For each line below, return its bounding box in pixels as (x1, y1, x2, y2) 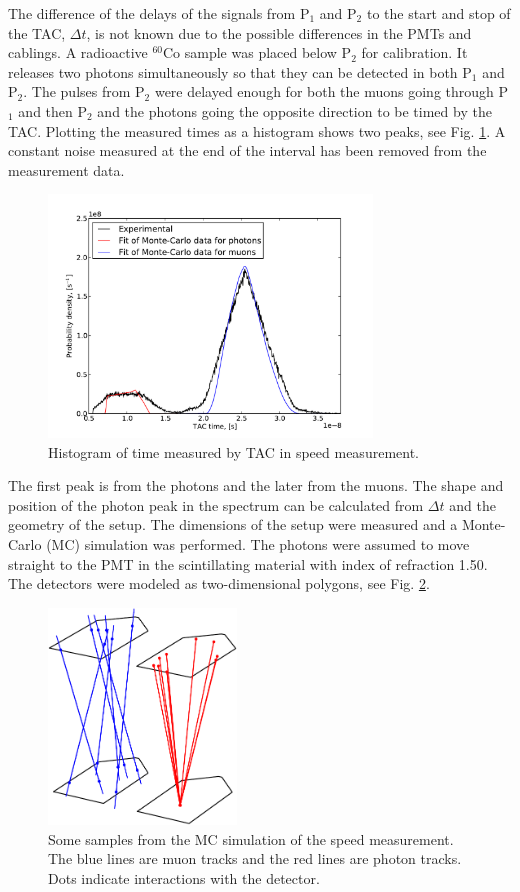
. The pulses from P (23, 81, 145, 102)
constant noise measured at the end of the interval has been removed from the (8, 140, 487, 161)
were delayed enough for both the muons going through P (154, 81, 509, 102)
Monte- (461, 514, 506, 535)
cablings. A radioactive (8, 42, 148, 63)
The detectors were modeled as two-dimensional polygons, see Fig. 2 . (8, 573, 430, 594)
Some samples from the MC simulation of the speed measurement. (48, 828, 454, 849)
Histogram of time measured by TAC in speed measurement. (48, 441, 419, 462)
